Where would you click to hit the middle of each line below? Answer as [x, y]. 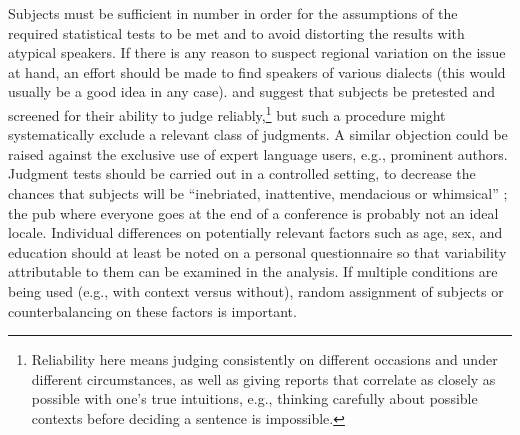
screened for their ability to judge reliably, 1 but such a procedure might [227, 113]
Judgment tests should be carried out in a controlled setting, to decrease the [242, 173]
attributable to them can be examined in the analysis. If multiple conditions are [253, 271]
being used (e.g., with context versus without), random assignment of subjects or [256, 290]
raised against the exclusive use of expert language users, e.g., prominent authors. [258, 153]
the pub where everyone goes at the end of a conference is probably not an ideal [253, 212]
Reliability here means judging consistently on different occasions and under [264, 359]
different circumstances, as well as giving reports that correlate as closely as [263, 378]
